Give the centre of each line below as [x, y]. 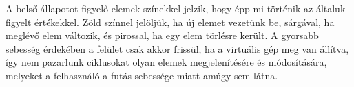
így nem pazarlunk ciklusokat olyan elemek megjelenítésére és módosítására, [166, 62]
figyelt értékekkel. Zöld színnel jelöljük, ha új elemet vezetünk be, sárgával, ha [170, 22]
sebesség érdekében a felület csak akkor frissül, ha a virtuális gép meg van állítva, [177, 48]
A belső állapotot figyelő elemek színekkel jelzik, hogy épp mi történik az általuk [176, 8]
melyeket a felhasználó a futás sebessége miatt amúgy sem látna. [142, 75]
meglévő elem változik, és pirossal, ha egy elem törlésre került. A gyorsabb [162, 35]
